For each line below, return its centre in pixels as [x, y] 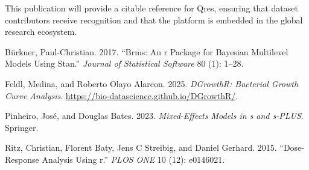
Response [22, 159]
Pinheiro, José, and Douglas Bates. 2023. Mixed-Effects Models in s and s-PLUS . [154, 116]
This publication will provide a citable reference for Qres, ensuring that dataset [151, 8]
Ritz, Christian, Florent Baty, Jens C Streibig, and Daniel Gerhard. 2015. [141, 147]
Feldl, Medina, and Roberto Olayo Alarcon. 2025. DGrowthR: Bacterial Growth [152, 83]
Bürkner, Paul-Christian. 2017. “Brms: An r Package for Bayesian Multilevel [147, 51]
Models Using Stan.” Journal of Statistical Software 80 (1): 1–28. [124, 63]
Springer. [22, 127]
